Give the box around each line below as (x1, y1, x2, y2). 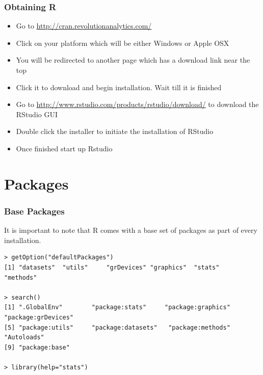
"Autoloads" (4, 334, 44, 341)
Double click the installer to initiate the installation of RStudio (16, 126, 214, 137)
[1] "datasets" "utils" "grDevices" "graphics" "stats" (4, 263, 220, 271)
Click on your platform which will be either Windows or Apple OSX (16, 37, 229, 48)
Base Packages (4, 204, 65, 217)
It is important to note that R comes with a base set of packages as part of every (4, 225, 257, 235)
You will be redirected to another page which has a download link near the (16, 55, 250, 65)
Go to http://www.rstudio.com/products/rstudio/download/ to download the (16, 99, 259, 110)
